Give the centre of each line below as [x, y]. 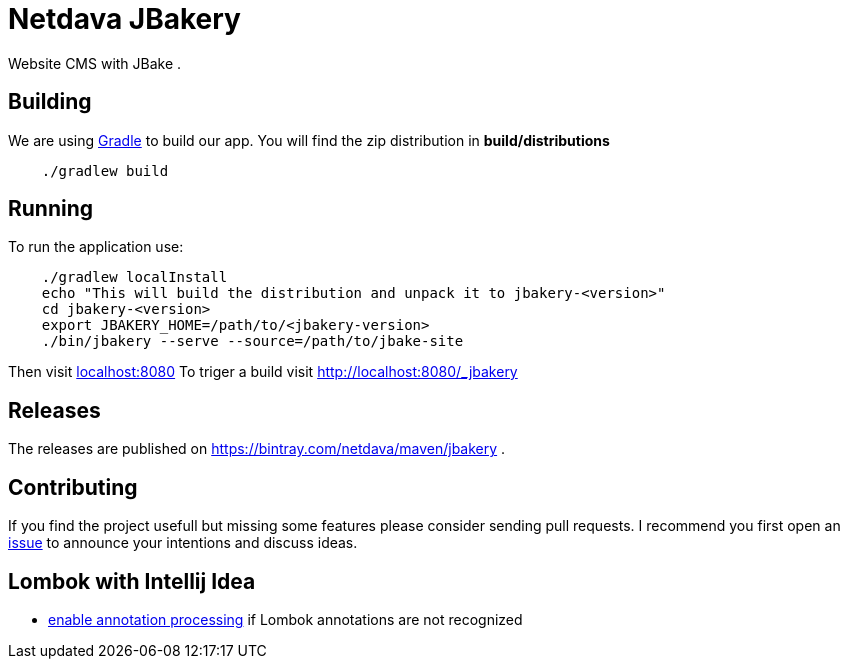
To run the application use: [96, 247]
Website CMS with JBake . [95, 63]
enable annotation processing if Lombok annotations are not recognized [285, 619]
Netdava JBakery [124, 19]
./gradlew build [105, 170]
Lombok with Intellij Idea [132, 581]
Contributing [73, 487]
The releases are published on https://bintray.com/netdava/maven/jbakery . [257, 449]
